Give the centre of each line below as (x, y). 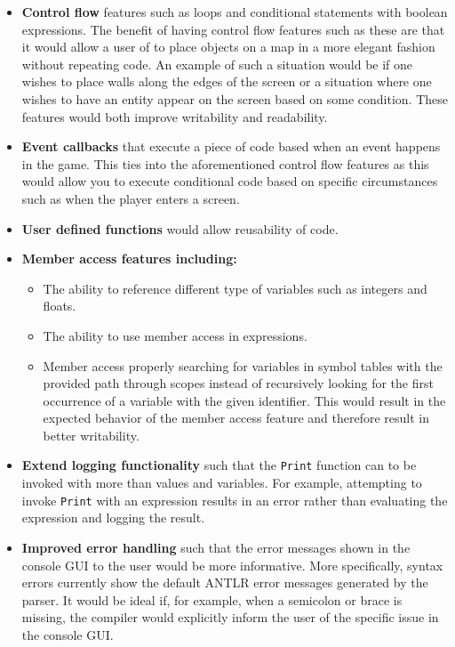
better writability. (91, 435)
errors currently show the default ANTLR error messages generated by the (225, 582)
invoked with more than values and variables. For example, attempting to (222, 483)
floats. (60, 306)
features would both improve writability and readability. (175, 116)
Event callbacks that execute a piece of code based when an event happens (231, 146)
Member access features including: (129, 259)
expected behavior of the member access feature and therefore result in (236, 418)
